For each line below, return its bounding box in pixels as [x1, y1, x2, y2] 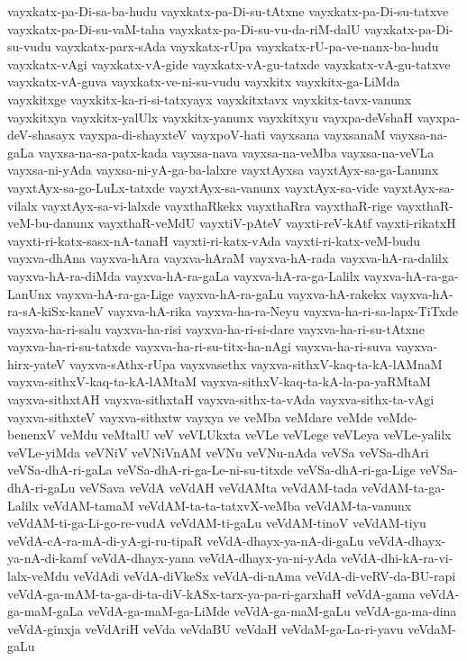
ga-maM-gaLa [7, 602, 84, 620]
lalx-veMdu [7, 566, 69, 584]
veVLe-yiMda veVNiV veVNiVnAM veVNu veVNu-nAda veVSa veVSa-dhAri [7, 442, 429, 461]
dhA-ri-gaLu [7, 478, 76, 497]
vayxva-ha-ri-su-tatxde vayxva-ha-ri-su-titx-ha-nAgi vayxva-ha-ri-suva [7, 337, 392, 356]
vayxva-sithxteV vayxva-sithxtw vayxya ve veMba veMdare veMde [7, 407, 373, 426]
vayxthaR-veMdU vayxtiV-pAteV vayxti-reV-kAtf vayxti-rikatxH [97, 213, 456, 232]
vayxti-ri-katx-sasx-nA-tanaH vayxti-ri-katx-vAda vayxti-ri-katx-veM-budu [7, 231, 421, 249]
